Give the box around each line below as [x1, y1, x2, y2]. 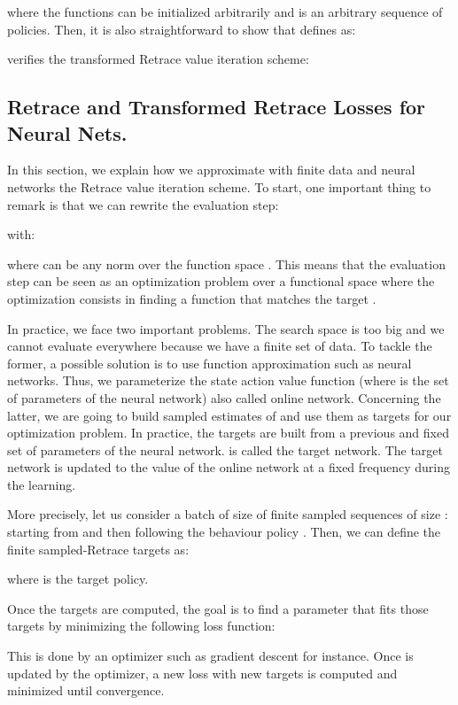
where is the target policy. [7, 569, 149, 588]
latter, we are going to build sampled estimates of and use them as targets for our [7, 406, 452, 424]
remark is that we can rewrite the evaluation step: [7, 195, 279, 213]
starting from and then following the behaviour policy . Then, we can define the [7, 523, 441, 541]
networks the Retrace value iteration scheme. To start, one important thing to [7, 177, 431, 196]
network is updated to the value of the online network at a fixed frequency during [7, 458, 450, 476]
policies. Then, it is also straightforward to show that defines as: [7, 19, 356, 38]
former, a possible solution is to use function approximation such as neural [7, 353, 412, 372]
